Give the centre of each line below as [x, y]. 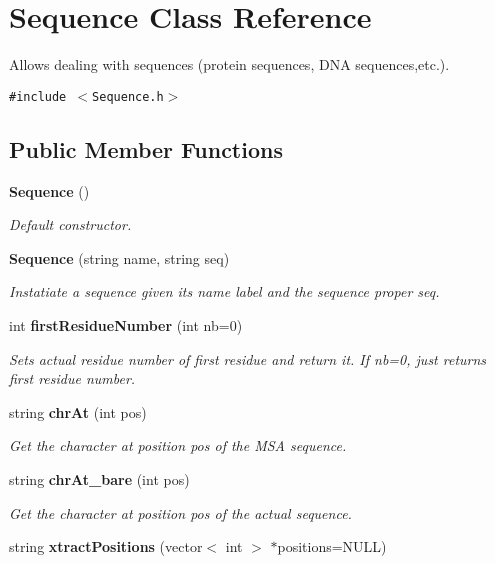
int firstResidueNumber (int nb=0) [126, 324]
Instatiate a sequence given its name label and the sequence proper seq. [224, 291]
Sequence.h [128, 96]
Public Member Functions [146, 148]
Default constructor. [70, 224]
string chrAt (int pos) [78, 411]
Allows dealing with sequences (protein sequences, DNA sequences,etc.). [229, 64]
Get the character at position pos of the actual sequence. [180, 512]
